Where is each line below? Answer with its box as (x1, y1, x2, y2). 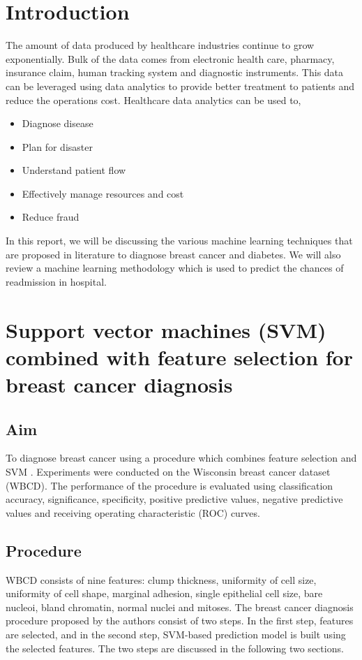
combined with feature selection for (6, 342, 353, 371)
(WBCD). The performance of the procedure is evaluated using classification (6, 478, 333, 492)
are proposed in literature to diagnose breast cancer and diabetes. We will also (6, 247, 341, 261)
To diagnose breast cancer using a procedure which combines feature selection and (6, 450, 357, 465)
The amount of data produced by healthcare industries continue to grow (6, 38, 315, 52)
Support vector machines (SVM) (6, 315, 326, 344)
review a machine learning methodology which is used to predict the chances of (6, 261, 344, 275)
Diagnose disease (22, 116, 93, 131)
